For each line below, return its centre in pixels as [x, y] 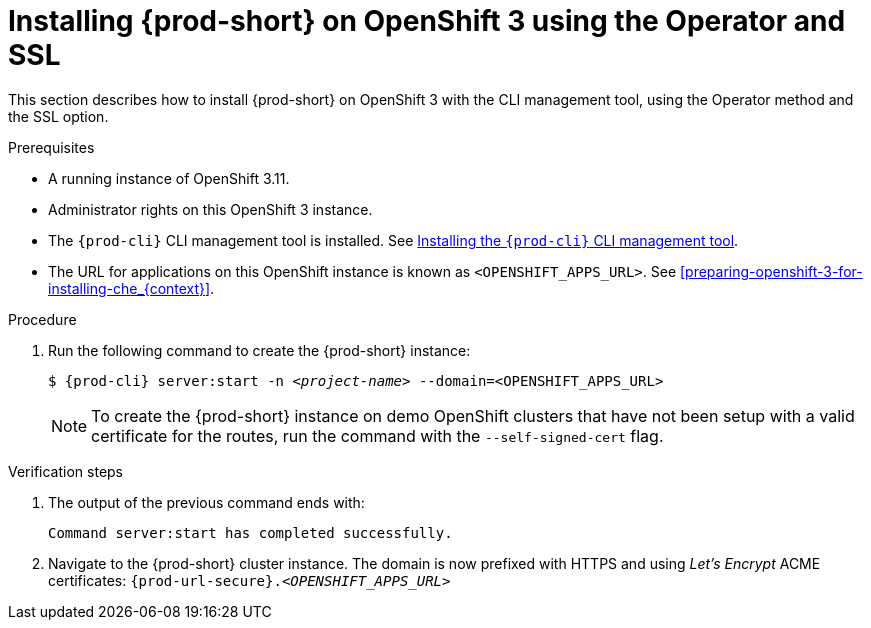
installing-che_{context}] [129, 288]
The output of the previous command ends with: [206, 502]
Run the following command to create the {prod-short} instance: [259, 350]
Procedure [42, 319]
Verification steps [66, 471]
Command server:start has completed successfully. [250, 532]
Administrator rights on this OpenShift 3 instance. [210, 209]
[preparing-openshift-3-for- [771, 271]
